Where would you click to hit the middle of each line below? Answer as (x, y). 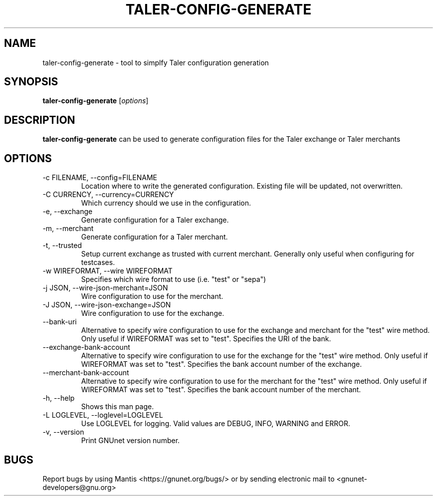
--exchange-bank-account (86, 347)
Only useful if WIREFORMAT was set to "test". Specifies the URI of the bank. (206, 339)
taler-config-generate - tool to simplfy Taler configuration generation (156, 62)
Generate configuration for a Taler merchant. (154, 237)
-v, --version (63, 432)
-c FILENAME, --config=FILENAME (100, 178)
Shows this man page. (117, 407)
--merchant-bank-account (86, 373)
